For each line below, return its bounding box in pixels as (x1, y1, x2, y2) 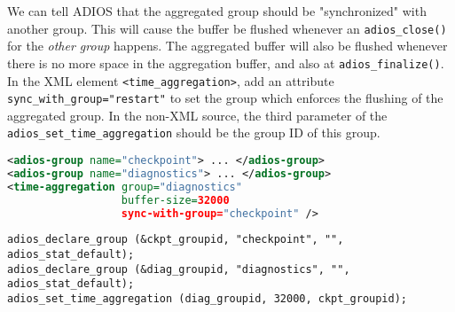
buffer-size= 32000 (121, 193, 230, 207)
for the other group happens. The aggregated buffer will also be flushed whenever (7, 36, 448, 55)
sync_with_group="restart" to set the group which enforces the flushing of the (7, 89, 443, 107)
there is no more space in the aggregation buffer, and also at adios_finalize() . (7, 53, 444, 72)
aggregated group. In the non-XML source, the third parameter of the (7, 105, 388, 124)
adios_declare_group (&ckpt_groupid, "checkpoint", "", (7, 233, 344, 246)
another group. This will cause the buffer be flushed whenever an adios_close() (7, 19, 447, 37)
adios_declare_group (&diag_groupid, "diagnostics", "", (7, 262, 350, 276)
